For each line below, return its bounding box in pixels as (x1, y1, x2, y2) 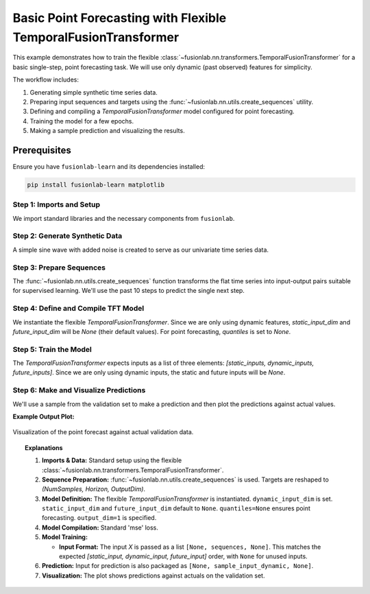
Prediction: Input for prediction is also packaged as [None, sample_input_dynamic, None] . (42, 562, 314, 570)
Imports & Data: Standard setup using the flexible (42, 456, 182, 464)
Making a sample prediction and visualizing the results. (29, 127, 185, 135)
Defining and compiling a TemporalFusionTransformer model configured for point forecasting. (29, 107, 295, 116)
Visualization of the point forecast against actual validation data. (12, 428, 194, 436)
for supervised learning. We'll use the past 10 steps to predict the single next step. (12, 287, 245, 295)
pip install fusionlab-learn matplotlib (27, 180, 164, 189)
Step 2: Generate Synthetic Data (12, 231, 123, 241)
